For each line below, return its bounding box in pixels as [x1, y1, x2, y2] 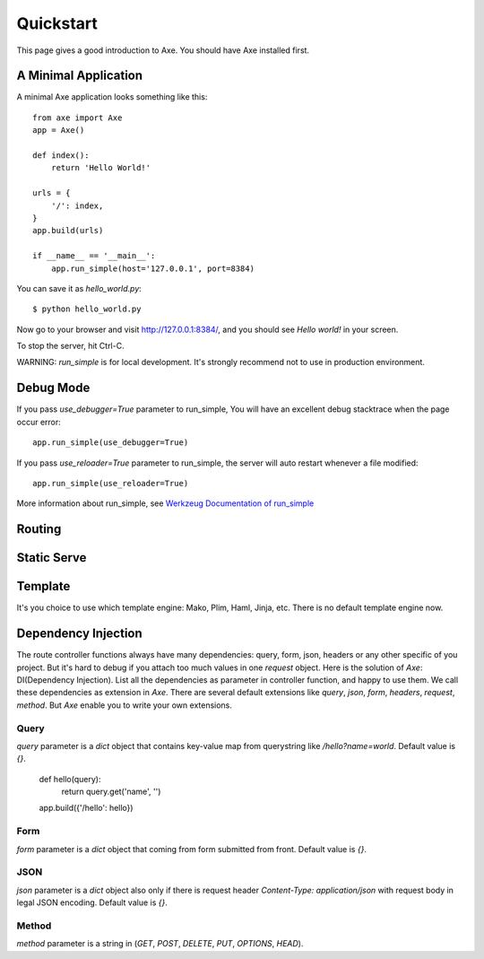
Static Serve [16, 550, 87, 565]
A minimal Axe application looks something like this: [16, 92, 208, 102]
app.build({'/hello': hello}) [39, 803, 134, 814]
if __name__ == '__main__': [32, 251, 156, 261]
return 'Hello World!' [50, 162, 151, 173]
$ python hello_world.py [32, 304, 142, 314]
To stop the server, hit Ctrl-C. [16, 341, 125, 352]
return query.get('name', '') [61, 786, 161, 798]
